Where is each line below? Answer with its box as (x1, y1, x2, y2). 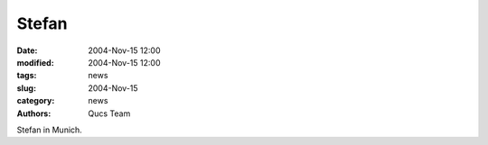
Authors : (16, 108, 52, 119)
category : (16, 95, 55, 106)
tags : (16, 70, 37, 81)
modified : (16, 57, 54, 68)
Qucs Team (88, 108, 131, 119)
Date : (16, 45, 38, 56)
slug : (16, 82, 36, 94)
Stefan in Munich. (16, 124, 83, 135)
